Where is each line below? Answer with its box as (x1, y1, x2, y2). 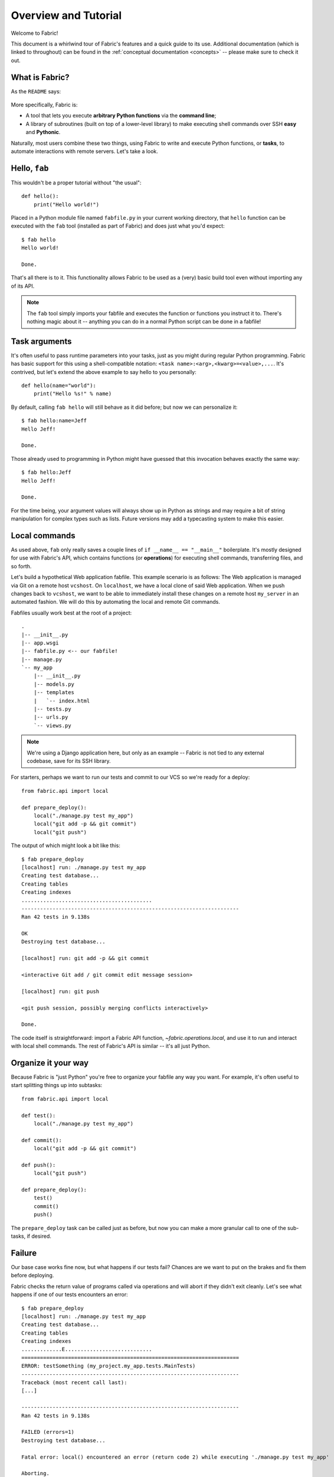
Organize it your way (11, 1058, 89, 1068)
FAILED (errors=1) (21, 1429, 75, 1436)
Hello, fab (11, 163, 49, 173)
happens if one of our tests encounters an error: (11, 1291, 128, 1298)
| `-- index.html (33, 697, 90, 704)
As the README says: (11, 87, 61, 95)
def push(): (21, 1162, 56, 1168)
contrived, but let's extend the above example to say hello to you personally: (11, 368, 197, 375)
